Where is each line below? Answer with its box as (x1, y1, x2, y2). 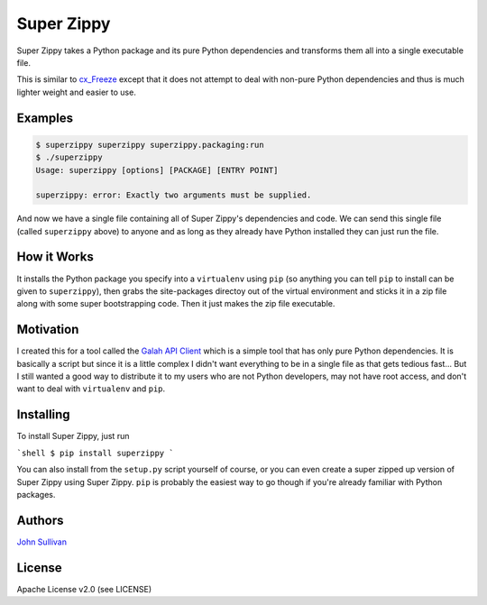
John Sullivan (16, 536, 68, 547)
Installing (16, 407, 71, 423)
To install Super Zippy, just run (16, 431, 130, 442)
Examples (16, 110, 74, 125)
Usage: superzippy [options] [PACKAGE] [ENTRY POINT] (35, 165, 279, 175)
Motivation (16, 322, 79, 337)
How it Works (16, 249, 94, 265)
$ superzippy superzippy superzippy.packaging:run (35, 140, 265, 150)
